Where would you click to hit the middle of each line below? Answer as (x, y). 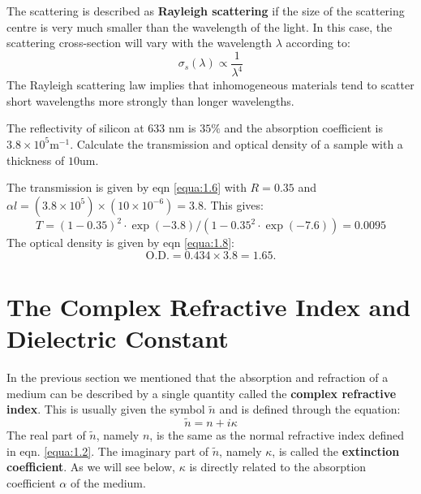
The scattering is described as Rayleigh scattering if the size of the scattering (206, 11)
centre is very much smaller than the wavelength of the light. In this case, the (200, 26)
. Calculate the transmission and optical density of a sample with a (236, 143)
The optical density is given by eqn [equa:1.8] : (120, 243)
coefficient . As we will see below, (91, 467)
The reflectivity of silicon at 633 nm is (101, 128)
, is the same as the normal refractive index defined (277, 435)
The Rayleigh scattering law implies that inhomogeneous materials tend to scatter (210, 85)
